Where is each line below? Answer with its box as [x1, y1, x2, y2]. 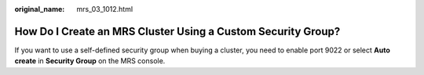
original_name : [14, 5, 65, 13]
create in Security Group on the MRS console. [14, 56, 166, 66]
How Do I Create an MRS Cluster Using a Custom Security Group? [14, 24, 341, 38]
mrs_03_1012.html [76, 5, 133, 13]
